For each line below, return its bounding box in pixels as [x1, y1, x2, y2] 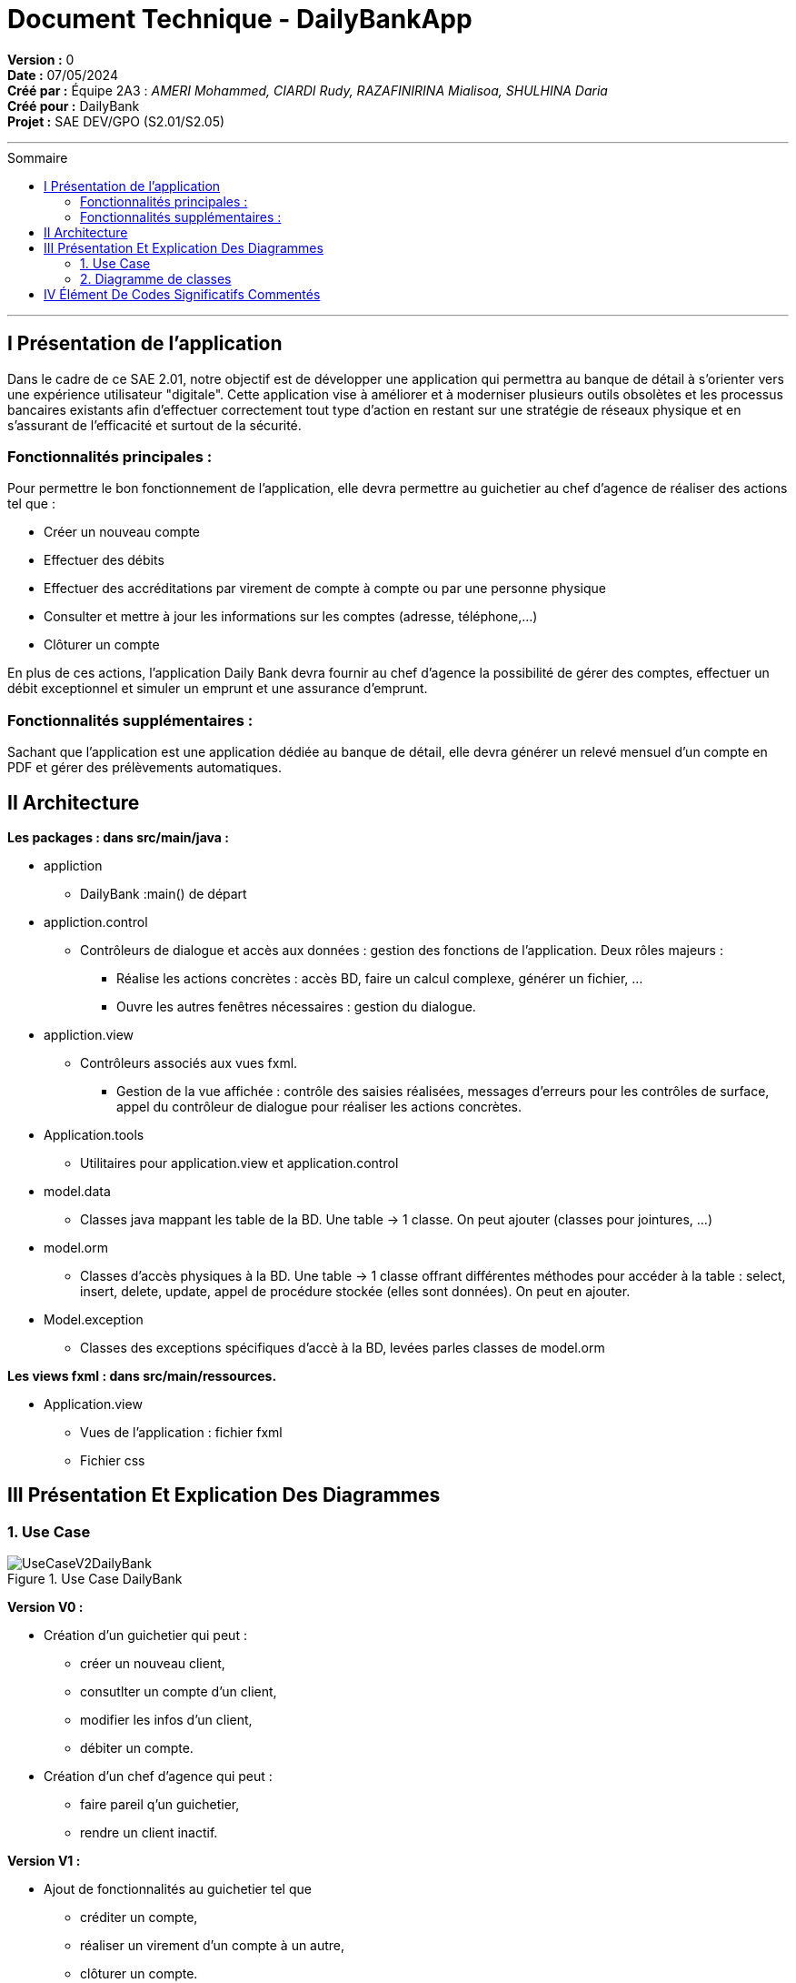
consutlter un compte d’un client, [80, 1684, 277, 1700]
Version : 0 [7, 51, 75, 67]
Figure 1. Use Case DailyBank [7, 1571, 183, 1587]
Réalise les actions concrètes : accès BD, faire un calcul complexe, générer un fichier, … [116, 970, 643, 986]
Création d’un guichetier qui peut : [44, 1627, 247, 1644]
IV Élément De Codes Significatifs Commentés [44, 286, 321, 302]
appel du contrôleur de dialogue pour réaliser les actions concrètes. [116, 1098, 522, 1114]
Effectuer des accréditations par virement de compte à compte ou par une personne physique [44, 580, 607, 597]
